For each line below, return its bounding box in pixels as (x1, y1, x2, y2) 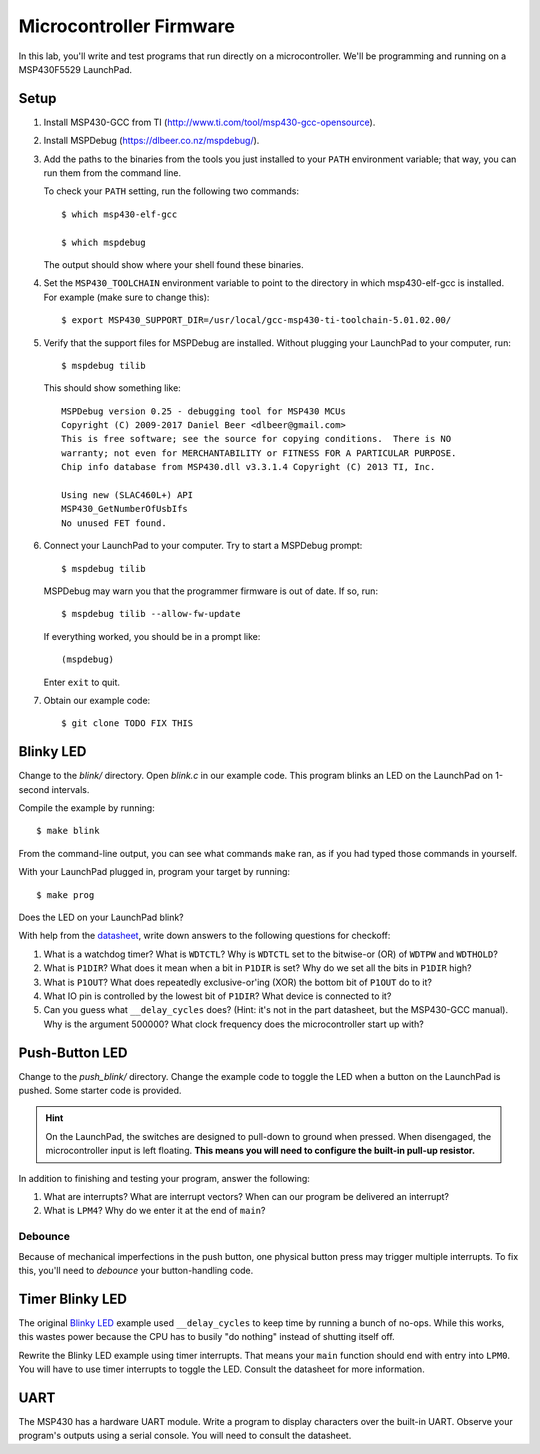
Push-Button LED (18, 1044, 128, 1061)
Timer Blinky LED (18, 1290, 128, 1307)
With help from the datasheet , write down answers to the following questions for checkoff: (18, 930, 391, 942)
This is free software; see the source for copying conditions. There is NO (61, 433, 452, 445)
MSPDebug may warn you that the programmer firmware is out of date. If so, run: (43, 585, 379, 597)
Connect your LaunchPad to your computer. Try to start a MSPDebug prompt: (43, 540, 363, 552)
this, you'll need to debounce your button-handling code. (18, 1264, 254, 1276)
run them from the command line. (43, 167, 182, 179)
